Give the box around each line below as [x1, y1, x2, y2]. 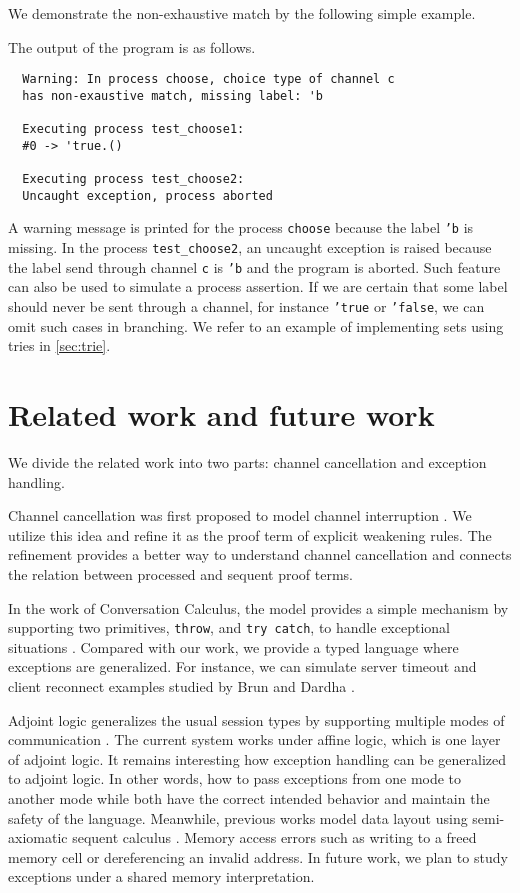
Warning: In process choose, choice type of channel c [22, 72, 395, 87]
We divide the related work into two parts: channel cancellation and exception [8, 451, 487, 472]
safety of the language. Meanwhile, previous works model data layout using [8, 807, 468, 828]
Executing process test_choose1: [22, 122, 245, 137]
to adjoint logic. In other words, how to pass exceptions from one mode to [8, 768, 462, 789]
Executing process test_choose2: [22, 172, 245, 187]
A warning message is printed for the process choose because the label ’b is [8, 217, 474, 238]
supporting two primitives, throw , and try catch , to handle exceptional [8, 617, 450, 638]
